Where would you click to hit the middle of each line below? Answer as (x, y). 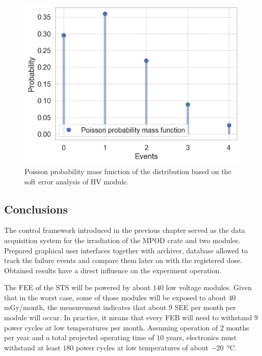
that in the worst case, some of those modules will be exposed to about (115, 297)
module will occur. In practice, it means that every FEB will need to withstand (128, 317)
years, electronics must (201, 337)
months (238, 327)
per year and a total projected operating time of (79, 337)
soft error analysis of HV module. (77, 181)
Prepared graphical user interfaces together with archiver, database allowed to (126, 250)
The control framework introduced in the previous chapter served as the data (125, 230)
